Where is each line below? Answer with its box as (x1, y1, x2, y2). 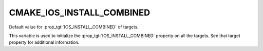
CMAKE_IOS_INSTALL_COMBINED (9, 7, 150, 18)
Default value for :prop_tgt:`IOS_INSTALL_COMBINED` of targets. (9, 24, 139, 30)
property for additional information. (9, 39, 80, 45)
